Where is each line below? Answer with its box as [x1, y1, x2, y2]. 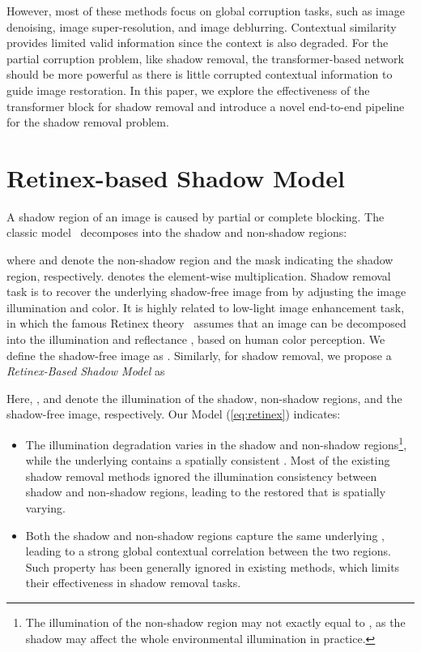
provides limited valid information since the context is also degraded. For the [6, 34, 389, 51]
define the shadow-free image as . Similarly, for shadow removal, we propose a [6, 346, 392, 363]
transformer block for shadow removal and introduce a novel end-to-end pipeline [6, 97, 405, 114]
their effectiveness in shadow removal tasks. [25, 574, 241, 591]
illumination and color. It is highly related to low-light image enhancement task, [6, 298, 405, 315]
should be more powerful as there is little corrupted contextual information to [6, 66, 393, 83]
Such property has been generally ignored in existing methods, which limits [25, 558, 400, 575]
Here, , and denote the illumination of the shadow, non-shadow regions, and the [6, 389, 402, 406]
